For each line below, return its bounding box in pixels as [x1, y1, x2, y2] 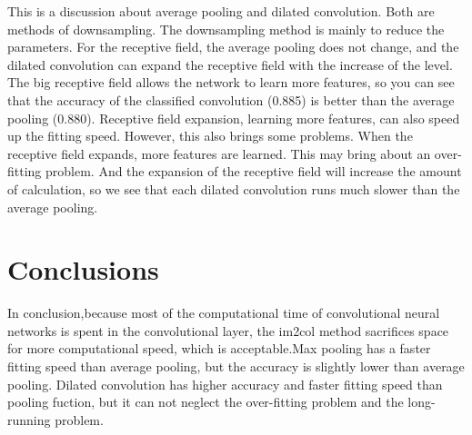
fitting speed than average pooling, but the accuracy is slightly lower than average [7, 357, 465, 376]
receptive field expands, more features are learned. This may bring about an [7, 143, 431, 163]
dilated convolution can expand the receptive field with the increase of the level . [7, 54, 453, 74]
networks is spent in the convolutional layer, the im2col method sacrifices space [7, 321, 449, 340]
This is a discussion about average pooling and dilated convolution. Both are [7, 2, 435, 20]
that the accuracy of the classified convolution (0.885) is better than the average [7, 90, 455, 109]
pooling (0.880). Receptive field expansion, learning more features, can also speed [7, 108, 460, 127]
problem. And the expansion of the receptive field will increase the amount [45, 162, 462, 181]
